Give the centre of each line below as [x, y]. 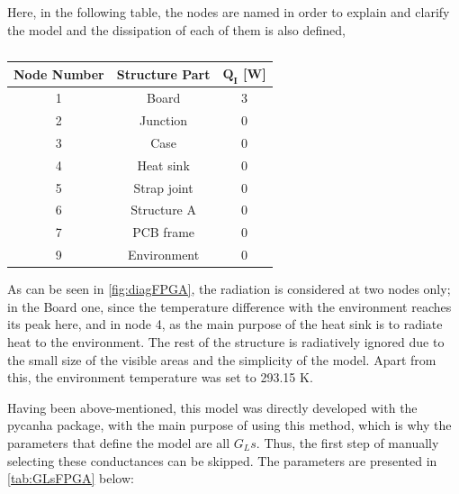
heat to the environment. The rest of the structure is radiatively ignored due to [226, 342]
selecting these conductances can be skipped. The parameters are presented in [222, 460]
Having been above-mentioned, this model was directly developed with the [212, 407]
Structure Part [163, 73]
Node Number [59, 73]
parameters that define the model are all [119, 442]
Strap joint [163, 187]
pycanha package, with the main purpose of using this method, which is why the [229, 425]
